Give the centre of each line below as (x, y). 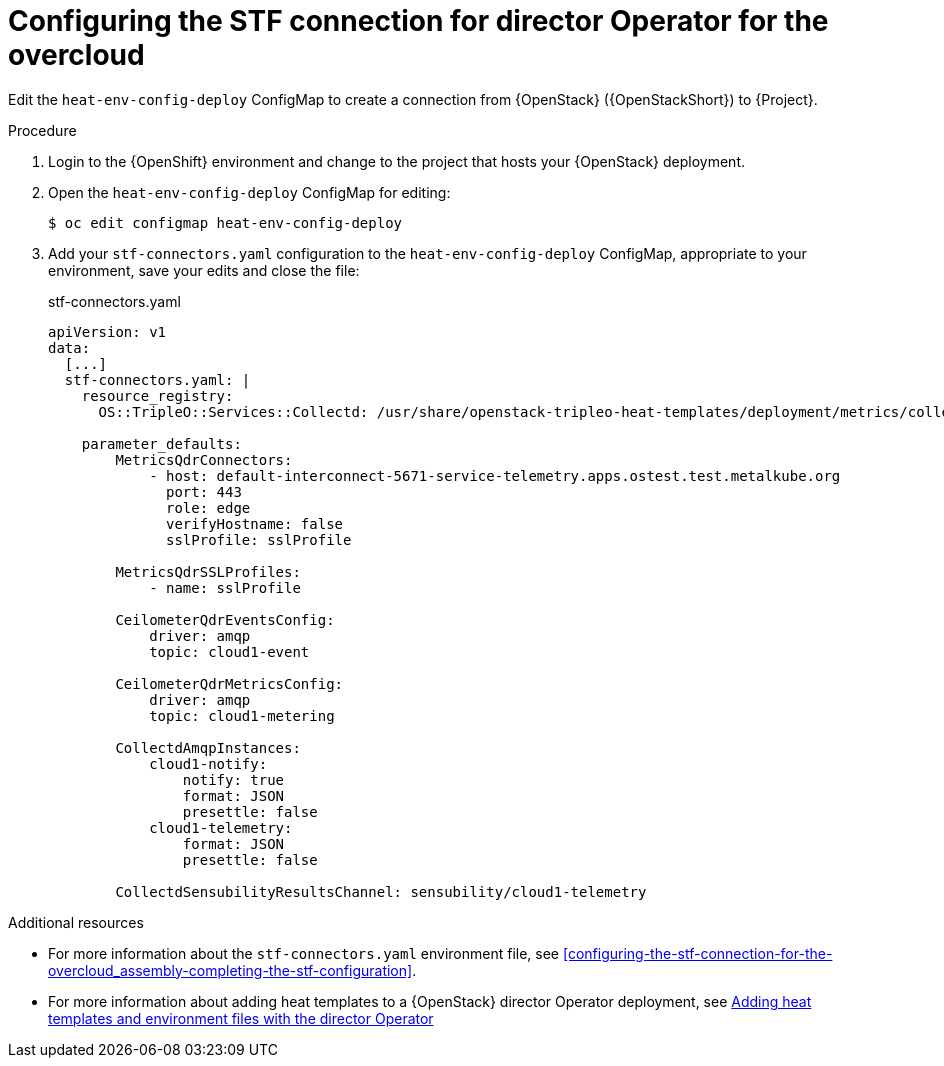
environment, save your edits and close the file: (204, 270)
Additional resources (76, 922)
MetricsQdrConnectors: (204, 459)
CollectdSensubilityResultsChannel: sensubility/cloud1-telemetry (381, 891)
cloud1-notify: (208, 763)
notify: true (233, 779)
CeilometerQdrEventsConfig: (225, 619)
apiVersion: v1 (107, 331)
